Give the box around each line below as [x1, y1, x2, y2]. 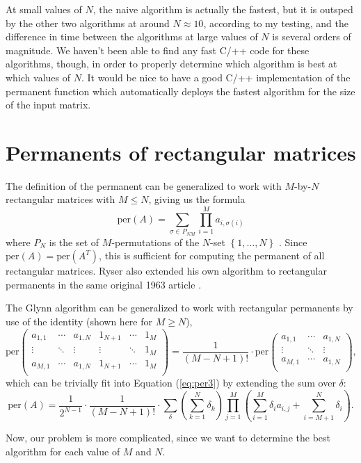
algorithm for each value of [6, 444, 120, 459]
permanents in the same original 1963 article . [6, 277, 202, 291]
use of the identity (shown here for [6, 314, 153, 328]
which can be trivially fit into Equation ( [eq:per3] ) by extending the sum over [6, 375, 336, 390]
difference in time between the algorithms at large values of [6, 29, 258, 44]
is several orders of [272, 29, 351, 44]
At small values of [6, 2, 82, 16]
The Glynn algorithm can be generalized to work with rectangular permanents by [6, 300, 353, 315]
